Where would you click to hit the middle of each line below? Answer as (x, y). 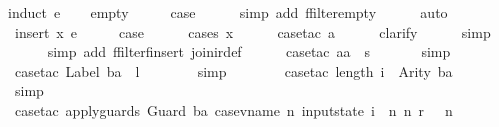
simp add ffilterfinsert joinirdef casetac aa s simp (249, 51)
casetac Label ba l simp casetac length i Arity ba (233, 70)
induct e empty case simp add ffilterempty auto (228, 12)
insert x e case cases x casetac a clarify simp (252, 31)
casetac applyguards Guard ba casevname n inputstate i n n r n (233, 109)
